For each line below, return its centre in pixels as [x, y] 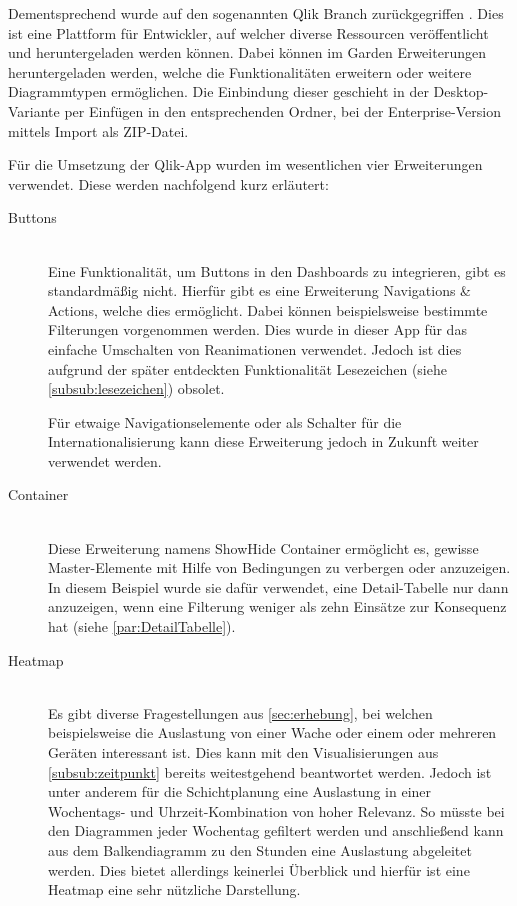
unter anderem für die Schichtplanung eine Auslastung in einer [240, 791]
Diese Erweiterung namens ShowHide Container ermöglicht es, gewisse [263, 547]
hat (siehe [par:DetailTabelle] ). [142, 626]
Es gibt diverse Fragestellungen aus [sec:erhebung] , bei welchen [240, 712]
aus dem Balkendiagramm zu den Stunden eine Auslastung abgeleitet [260, 849]
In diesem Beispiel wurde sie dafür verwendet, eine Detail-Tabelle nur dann [278, 586]
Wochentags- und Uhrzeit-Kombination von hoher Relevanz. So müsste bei [276, 810]
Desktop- [461, 91]
